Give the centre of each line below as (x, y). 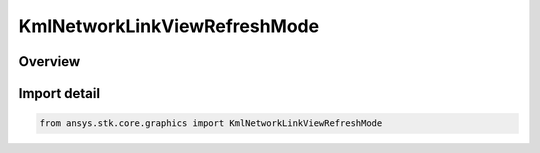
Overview (49, 61)
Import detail (59, 93)
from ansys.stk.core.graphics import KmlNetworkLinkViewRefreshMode (211, 123)
